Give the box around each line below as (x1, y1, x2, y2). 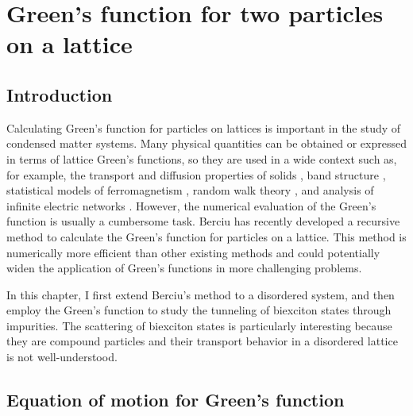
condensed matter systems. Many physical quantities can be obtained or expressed (6, 135, 407, 152)
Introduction (6, 82, 113, 106)
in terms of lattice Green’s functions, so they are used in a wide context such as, (6, 150, 397, 167)
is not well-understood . (6, 349, 118, 365)
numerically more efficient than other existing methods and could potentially (6, 244, 380, 260)
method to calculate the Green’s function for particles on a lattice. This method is (6, 228, 407, 245)
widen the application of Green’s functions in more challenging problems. (6, 260, 362, 276)
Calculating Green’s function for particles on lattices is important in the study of (6, 119, 401, 136)
